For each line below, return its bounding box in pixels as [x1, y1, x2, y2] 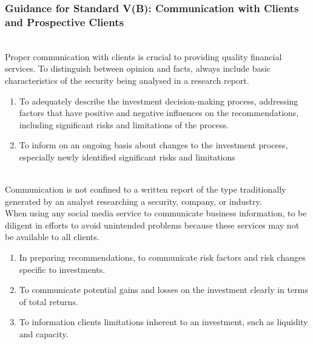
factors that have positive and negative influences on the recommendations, [19, 106, 299, 119]
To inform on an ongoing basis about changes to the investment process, [19, 139, 288, 151]
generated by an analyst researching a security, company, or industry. [5, 194, 262, 207]
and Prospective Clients [5, 14, 124, 29]
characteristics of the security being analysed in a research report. [5, 74, 249, 86]
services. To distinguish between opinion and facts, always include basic [5, 62, 271, 75]
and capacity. [19, 328, 69, 340]
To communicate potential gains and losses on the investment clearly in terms [19, 283, 308, 296]
